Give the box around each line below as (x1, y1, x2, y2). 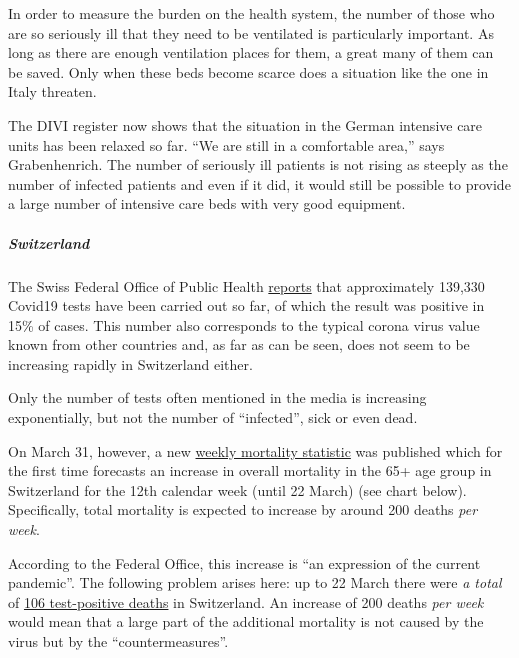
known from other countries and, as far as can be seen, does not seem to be (8, 334, 470, 355)
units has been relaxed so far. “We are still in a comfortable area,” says (8, 134, 445, 155)
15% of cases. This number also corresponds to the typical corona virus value (8, 314, 480, 335)
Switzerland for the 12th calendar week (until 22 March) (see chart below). (8, 479, 467, 500)
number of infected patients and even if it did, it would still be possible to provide (8, 173, 511, 194)
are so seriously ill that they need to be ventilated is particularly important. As (8, 22, 494, 43)
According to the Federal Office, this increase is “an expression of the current (8, 552, 481, 573)
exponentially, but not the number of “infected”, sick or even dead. (8, 407, 418, 428)
